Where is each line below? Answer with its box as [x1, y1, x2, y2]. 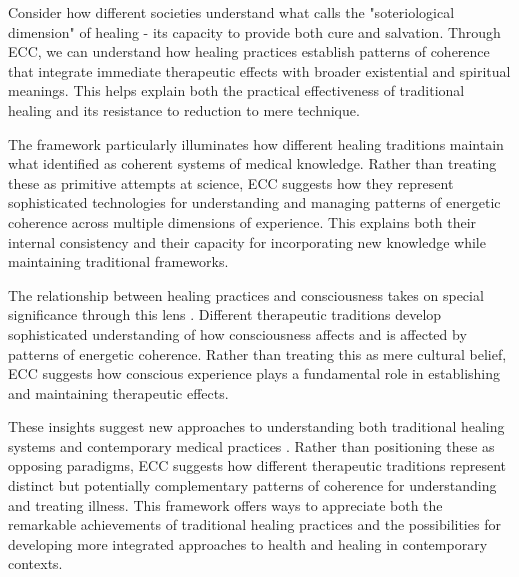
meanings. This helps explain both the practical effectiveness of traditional [8, 80, 465, 101]
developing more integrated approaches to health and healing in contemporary [8, 533, 488, 554]
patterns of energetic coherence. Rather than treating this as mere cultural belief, [8, 343, 507, 364]
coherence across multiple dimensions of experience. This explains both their [8, 211, 477, 232]
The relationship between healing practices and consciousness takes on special [8, 284, 484, 305]
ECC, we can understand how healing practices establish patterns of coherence [8, 41, 490, 62]
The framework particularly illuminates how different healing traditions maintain [8, 133, 504, 154]
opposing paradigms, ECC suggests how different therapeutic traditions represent [8, 455, 506, 476]
